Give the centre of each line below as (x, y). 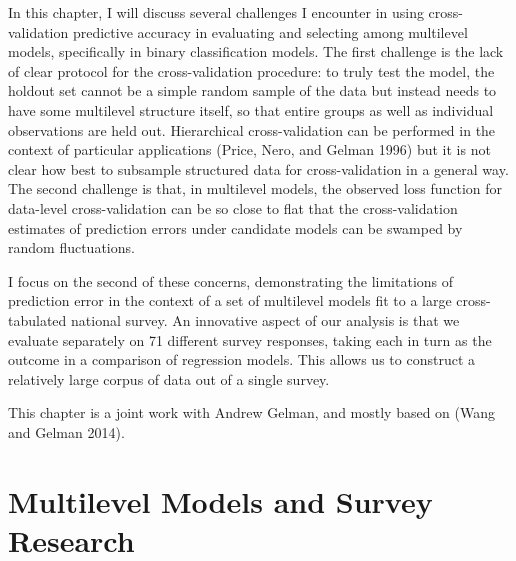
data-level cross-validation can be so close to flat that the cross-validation (233, 207)
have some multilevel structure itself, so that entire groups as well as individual (251, 109)
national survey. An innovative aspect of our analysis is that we (265, 319)
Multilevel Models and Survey (220, 500)
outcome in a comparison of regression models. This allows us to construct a (241, 359)
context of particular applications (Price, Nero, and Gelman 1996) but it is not (249, 149)
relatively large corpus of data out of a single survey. (169, 378)
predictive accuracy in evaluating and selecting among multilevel (270, 31)
